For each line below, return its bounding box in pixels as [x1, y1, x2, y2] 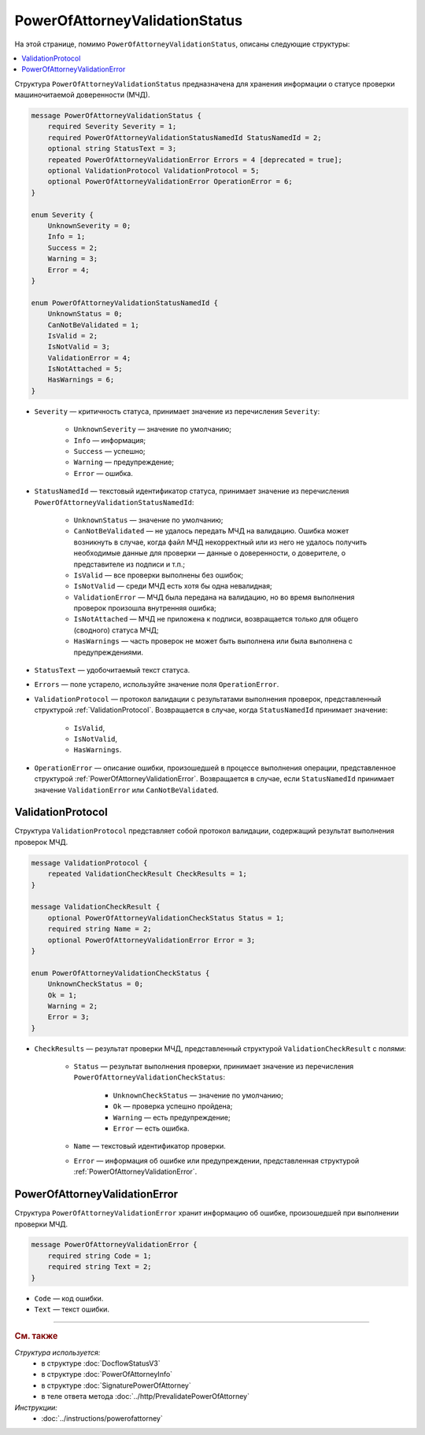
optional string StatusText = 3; [47, 144, 177, 153]
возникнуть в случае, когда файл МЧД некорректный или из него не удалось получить [73, 537, 368, 547]
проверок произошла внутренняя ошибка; [73, 603, 216, 613]
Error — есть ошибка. [113, 1123, 190, 1133]
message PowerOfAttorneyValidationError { [31, 1240, 198, 1249]
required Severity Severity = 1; [47, 122, 177, 131]
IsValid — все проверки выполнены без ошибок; [73, 570, 244, 580]
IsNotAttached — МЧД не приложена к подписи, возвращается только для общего [73, 614, 359, 624]
